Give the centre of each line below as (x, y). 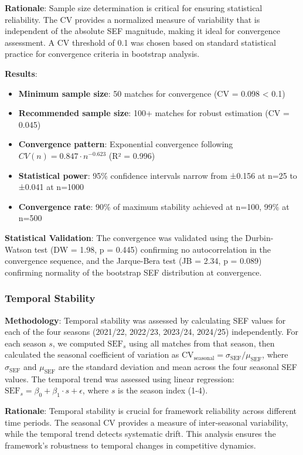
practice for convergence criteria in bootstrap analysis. (102, 54)
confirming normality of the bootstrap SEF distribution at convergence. (133, 272)
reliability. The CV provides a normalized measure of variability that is (132, 19)
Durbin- (259, 237)
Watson (18, 249)
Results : (21, 73)
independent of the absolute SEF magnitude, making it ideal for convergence (142, 31)
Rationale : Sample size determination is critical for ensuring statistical (134, 8)
